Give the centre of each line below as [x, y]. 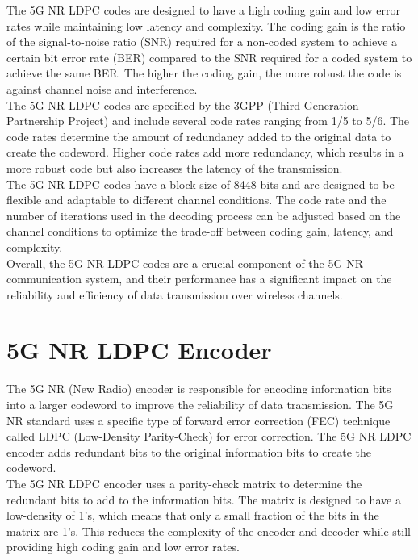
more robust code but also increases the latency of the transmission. [175, 167]
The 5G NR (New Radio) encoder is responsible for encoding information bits [199, 389]
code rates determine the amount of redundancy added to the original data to [199, 136]
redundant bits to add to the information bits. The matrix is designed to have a [204, 499]
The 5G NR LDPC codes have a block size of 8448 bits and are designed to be [201, 184]
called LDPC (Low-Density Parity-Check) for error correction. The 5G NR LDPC [209, 436]
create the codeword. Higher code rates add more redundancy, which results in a [205, 152]
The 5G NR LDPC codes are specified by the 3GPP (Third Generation [183, 104]
